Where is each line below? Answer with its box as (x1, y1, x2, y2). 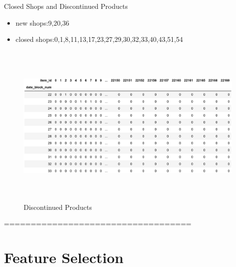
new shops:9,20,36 (15, 17, 69, 28)
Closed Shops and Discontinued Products (4, 1, 128, 11)
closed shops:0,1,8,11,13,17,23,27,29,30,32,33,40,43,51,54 (15, 34, 183, 44)
